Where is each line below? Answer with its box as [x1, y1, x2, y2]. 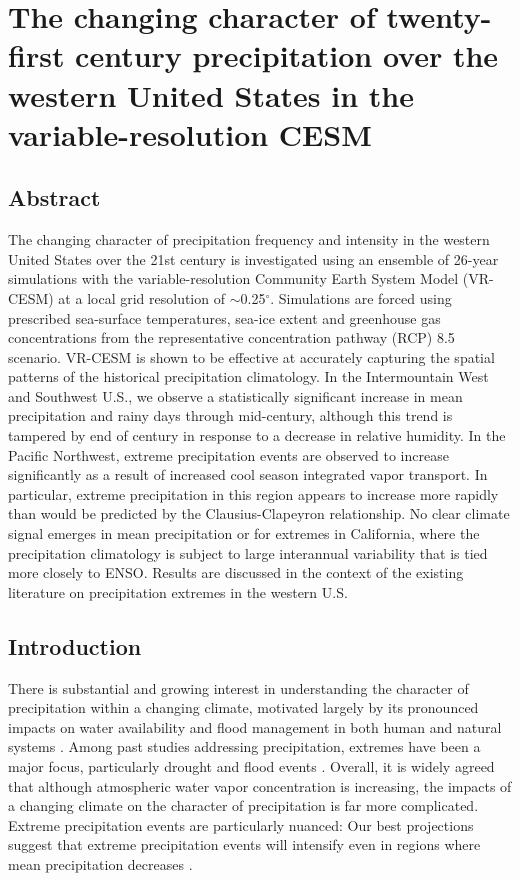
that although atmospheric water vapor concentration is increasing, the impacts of [8, 775, 512, 796]
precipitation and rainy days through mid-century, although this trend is [8, 405, 453, 426]
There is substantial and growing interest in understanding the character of [8, 677, 469, 698]
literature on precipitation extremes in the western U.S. [8, 581, 348, 602]
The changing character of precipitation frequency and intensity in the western [8, 229, 490, 250]
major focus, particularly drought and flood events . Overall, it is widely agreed [8, 756, 495, 776]
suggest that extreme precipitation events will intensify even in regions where [8, 834, 481, 855]
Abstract [8, 182, 101, 213]
